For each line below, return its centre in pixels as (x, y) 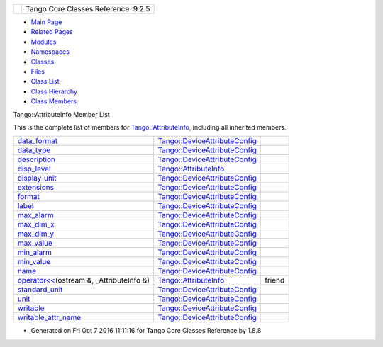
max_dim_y (36, 234)
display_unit (37, 178)
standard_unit (40, 290)
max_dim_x (36, 224)
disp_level (34, 169)
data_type (34, 150)
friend (275, 280)
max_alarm (35, 215)
